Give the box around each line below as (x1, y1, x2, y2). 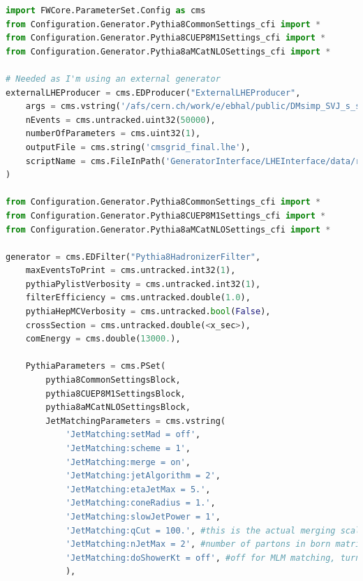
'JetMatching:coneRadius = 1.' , (65, 498, 216, 508)
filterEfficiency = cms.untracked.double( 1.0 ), (25, 293, 251, 303)
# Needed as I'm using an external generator (6, 73, 221, 84)
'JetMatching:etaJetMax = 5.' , (65, 484, 211, 494)
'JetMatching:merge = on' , (65, 457, 191, 467)
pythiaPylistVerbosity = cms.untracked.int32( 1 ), (25, 279, 261, 289)
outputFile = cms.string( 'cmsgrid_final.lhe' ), (25, 142, 251, 152)
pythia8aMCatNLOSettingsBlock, (45, 402, 191, 413)
